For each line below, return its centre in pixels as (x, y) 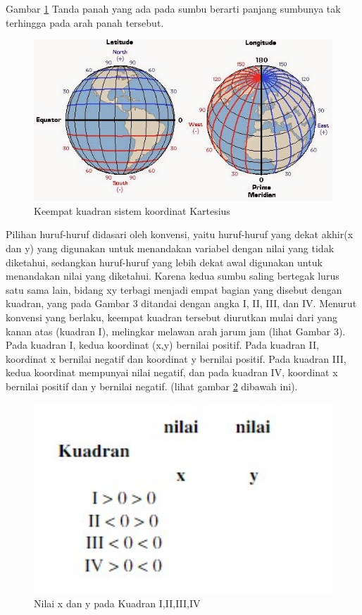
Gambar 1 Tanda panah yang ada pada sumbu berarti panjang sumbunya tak (173, 8)
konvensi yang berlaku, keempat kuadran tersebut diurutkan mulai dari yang (171, 317)
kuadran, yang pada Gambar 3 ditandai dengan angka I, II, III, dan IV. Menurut (181, 303)
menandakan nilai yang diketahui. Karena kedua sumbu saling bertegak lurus (173, 276)
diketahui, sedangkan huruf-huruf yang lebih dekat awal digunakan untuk (164, 262)
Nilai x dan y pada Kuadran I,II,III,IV (117, 603)
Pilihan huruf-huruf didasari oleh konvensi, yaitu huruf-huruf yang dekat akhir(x (180, 234)
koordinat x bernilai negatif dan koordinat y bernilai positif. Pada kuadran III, (176, 358)
